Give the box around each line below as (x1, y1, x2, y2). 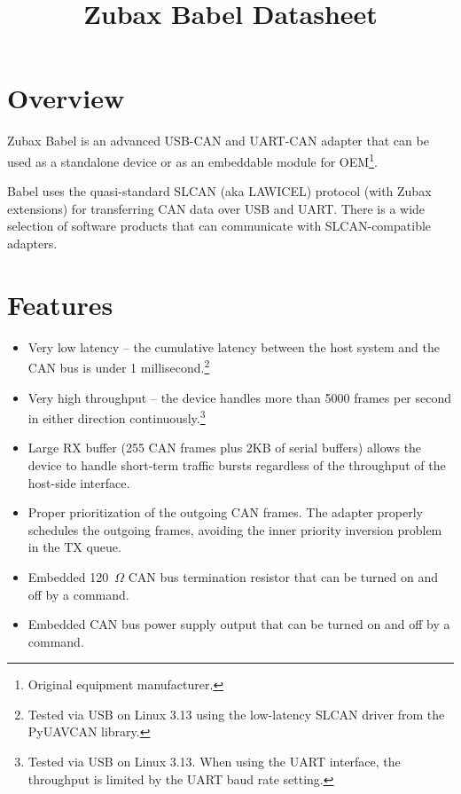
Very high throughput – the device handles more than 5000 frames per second (27, 388, 452, 406)
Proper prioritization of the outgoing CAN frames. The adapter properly (27, 503, 423, 522)
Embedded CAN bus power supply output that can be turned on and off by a (27, 615, 450, 633)
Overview (7, 80, 125, 116)
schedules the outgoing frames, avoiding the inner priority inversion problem (27, 520, 442, 539)
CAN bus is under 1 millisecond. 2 (27, 356, 210, 376)
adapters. (7, 233, 58, 252)
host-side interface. (27, 473, 130, 491)
